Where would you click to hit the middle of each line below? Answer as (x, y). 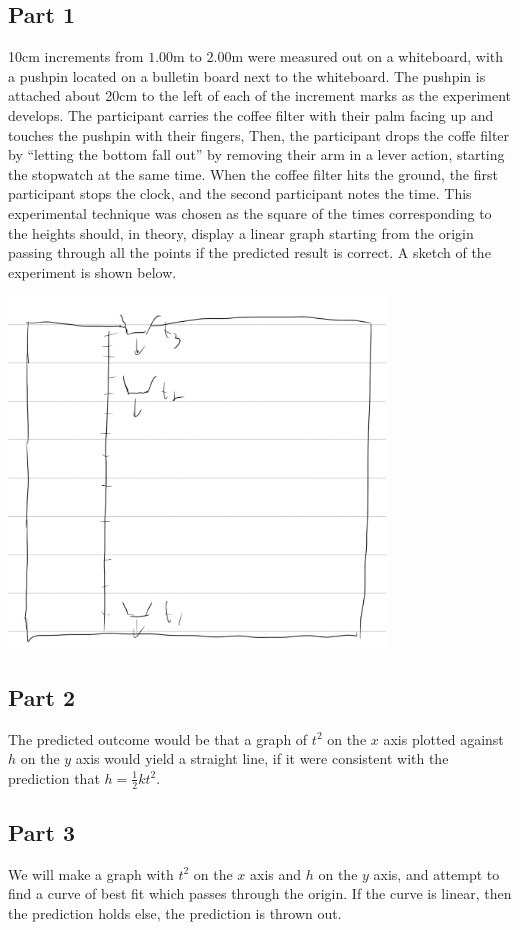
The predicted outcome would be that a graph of (158, 738)
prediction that (54, 777)
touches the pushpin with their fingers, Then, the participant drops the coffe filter (259, 134)
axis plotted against (443, 738)
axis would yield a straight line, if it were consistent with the (262, 758)
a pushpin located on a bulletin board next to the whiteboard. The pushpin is (247, 75)
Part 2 (42, 696)
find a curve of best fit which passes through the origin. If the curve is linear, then (260, 893)
